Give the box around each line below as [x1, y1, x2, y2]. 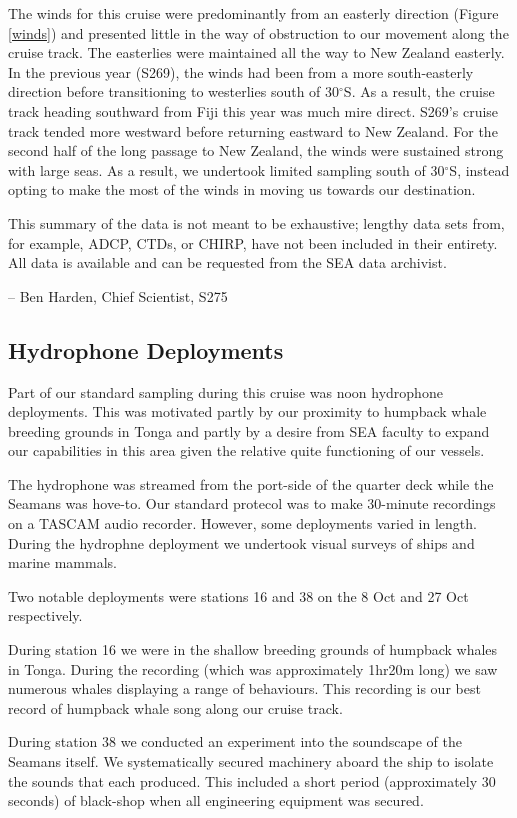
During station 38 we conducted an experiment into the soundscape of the [8, 731, 462, 752]
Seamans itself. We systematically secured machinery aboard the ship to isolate [8, 751, 494, 772]
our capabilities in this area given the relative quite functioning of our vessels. [8, 440, 485, 461]
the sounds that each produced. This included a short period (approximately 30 [8, 770, 496, 791]
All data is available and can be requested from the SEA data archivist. [8, 252, 447, 273]
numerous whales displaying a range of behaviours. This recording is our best [8, 678, 481, 699]
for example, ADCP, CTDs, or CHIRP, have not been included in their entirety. [8, 232, 498, 253]
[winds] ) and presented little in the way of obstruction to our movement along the [8, 22, 509, 43]
